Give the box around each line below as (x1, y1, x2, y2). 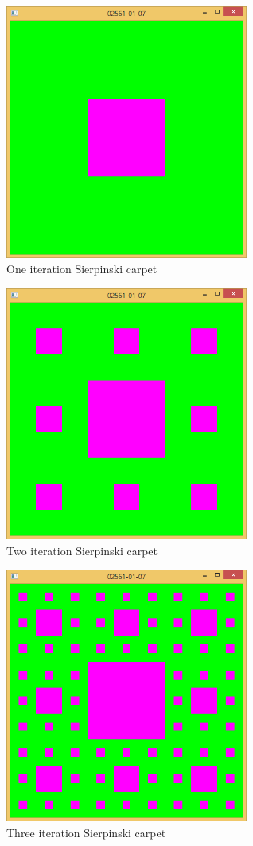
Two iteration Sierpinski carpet (6, 542, 158, 558)
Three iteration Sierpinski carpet (6, 824, 166, 840)
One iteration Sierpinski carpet (6, 260, 158, 277)
